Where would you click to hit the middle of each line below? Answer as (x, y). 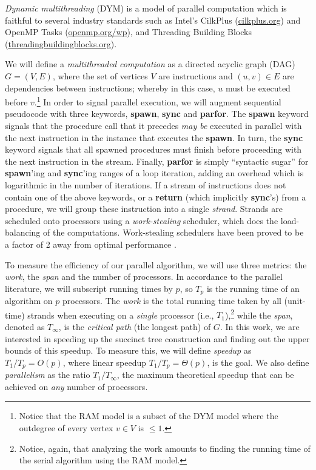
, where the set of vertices (100, 75)
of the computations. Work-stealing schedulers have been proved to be (173, 232)
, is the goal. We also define (258, 362)
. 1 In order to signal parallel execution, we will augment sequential (158, 101)
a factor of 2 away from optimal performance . (91, 244)
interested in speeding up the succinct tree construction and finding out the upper (157, 338)
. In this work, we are (260, 327)
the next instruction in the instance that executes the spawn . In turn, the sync (154, 137)
